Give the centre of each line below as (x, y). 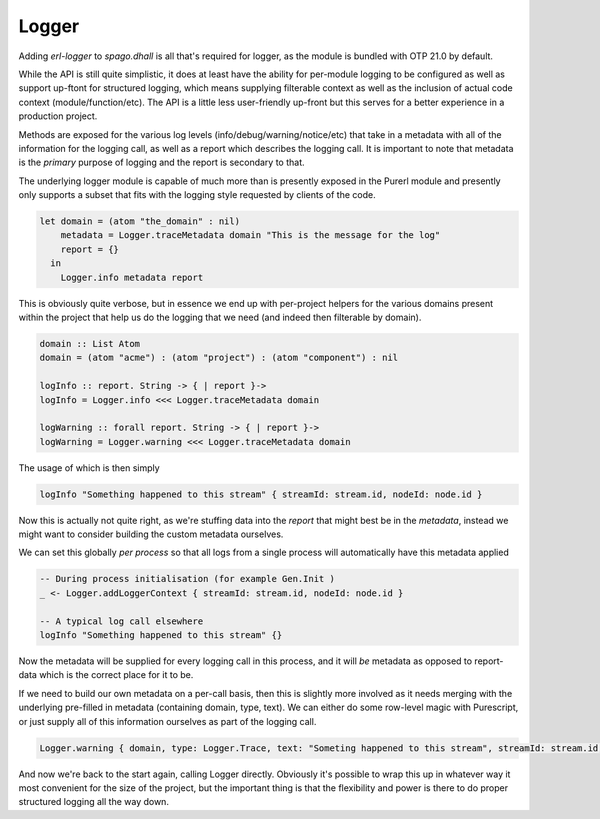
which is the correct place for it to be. (116, 675)
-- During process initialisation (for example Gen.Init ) (187, 579)
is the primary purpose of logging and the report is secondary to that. (161, 162)
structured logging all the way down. (94, 802)
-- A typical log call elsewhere (121, 621)
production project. (58, 116)
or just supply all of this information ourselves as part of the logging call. (167, 721)
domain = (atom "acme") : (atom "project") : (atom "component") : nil (219, 358)
